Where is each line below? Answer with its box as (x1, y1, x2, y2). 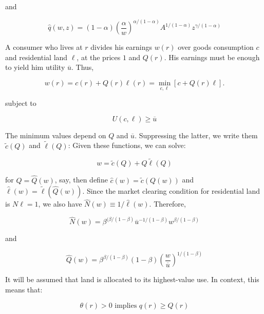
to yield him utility (5, 62, 65, 72)
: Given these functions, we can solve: (68, 140, 186, 151)
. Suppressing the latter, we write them (135, 130, 258, 140)
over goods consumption (178, 42, 254, 52)
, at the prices (77, 51, 121, 62)
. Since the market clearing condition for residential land (82, 186, 260, 196)
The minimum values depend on (5, 130, 106, 140)
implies (115, 302, 137, 309)
